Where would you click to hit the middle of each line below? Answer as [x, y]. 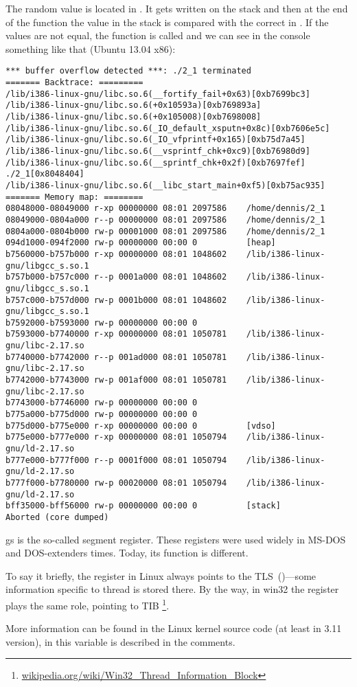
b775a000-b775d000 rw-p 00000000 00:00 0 [102, 415]
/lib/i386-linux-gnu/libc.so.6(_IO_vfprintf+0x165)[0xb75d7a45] [156, 140]
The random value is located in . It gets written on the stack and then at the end [177, 8]
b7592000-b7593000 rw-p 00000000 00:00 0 [102, 323]
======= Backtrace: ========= [74, 83]
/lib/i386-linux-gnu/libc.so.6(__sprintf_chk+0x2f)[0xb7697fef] [156, 162]
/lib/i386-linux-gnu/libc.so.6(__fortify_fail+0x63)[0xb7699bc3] [158, 94]
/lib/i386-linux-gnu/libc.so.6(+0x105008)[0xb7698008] [134, 117]
